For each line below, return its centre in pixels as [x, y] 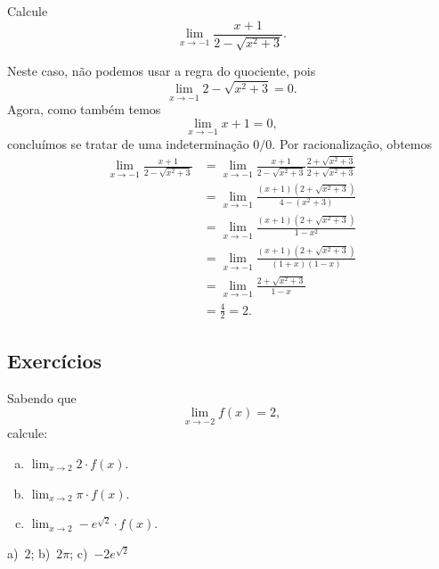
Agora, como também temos [84, 109]
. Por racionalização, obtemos [352, 143]
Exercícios [55, 360]
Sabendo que [42, 397]
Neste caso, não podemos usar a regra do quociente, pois [162, 71]
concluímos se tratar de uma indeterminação [128, 143]
